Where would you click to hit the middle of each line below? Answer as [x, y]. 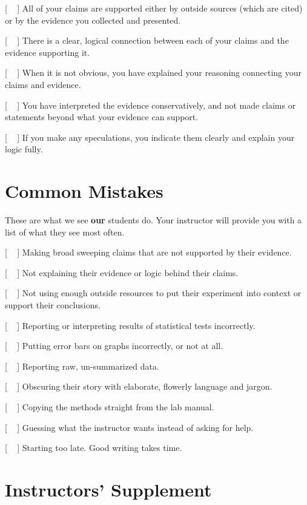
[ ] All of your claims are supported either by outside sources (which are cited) [154, 8]
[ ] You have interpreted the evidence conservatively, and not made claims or [150, 105]
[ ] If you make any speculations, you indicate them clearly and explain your [150, 137]
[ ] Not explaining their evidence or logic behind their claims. [122, 272]
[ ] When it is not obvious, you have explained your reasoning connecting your [153, 73]
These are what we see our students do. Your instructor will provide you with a [153, 220]
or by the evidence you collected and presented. [93, 20]
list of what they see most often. [65, 232]
